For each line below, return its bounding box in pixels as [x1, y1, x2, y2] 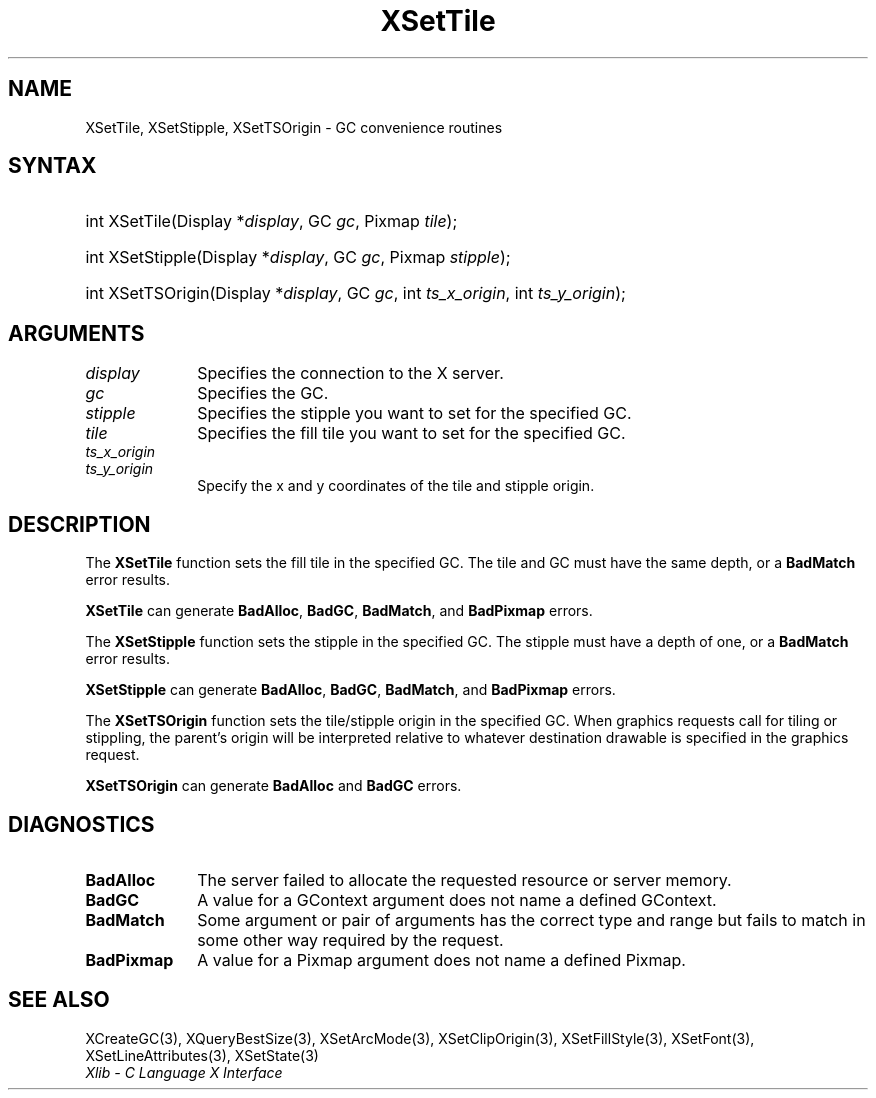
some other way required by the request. [197, 929, 504, 950]
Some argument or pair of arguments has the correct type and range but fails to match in [197, 909, 866, 930]
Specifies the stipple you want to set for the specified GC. [197, 403, 632, 424]
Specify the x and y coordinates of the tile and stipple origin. [197, 477, 595, 495]
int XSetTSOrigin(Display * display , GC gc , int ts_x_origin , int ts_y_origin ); [85, 283, 626, 304]
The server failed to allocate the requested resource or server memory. [197, 869, 732, 890]
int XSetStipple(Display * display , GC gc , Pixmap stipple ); [85, 247, 511, 268]
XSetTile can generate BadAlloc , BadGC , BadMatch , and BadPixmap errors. [85, 602, 593, 620]
